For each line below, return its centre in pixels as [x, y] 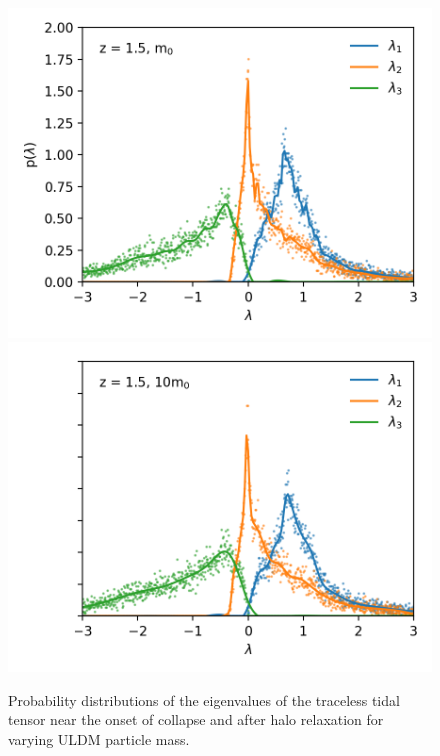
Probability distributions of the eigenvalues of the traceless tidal [204, 699]
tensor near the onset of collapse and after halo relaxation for [196, 719]
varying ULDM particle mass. [99, 738]
